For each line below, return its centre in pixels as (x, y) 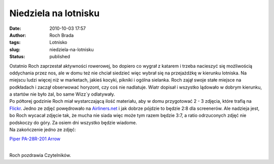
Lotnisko (58, 43)
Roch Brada (62, 35)
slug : (15, 49)
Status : (17, 57)
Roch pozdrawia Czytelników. (40, 155)
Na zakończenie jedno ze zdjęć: (43, 130)
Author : (18, 35)
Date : (15, 28)
